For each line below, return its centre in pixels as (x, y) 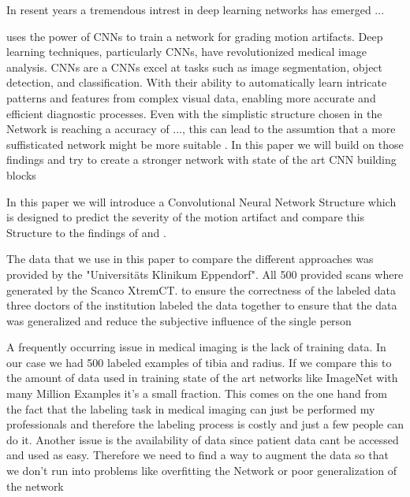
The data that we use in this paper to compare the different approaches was (190, 259)
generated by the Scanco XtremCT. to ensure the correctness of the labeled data (201, 289)
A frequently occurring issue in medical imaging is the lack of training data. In (196, 347)
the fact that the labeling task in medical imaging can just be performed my (191, 408)
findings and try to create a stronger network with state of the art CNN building (201, 159)
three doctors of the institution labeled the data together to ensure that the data (202, 305)
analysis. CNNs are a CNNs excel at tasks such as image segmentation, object (195, 67)
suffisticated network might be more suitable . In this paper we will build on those (205, 144)
